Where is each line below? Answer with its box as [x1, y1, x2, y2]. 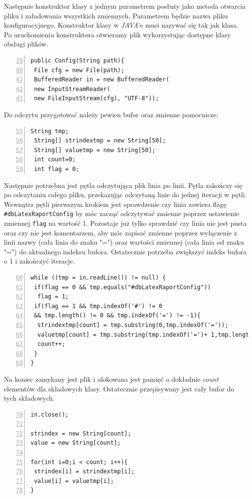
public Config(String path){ [31, 57, 125, 64]
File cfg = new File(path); [34, 66, 125, 74]
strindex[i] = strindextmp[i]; [34, 468, 135, 475]
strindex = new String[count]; [31, 430, 131, 437]
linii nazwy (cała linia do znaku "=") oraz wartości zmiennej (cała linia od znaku [4, 237, 244, 247]
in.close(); [31, 411, 69, 418]
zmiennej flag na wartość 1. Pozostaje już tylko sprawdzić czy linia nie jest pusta [4, 218, 247, 228]
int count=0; [34, 156, 76, 163]
